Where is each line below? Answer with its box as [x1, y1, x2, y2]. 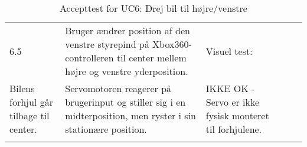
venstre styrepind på [65, 37, 149, 51]
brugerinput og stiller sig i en [65, 95, 186, 109]
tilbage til [9, 109, 50, 122]
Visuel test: [205, 44, 253, 58]
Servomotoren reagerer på [65, 81, 172, 95]
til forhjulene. [205, 122, 262, 136]
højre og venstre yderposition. [65, 64, 188, 78]
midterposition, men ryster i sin [65, 109, 197, 122]
